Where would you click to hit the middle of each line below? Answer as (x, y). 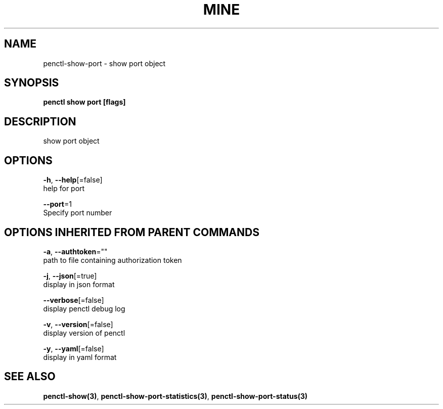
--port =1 (57, 204)
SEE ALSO (30, 377)
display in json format (79, 284)
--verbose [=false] (74, 300)
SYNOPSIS (32, 83)
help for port (64, 189)
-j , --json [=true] (70, 276)
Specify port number (78, 213)
